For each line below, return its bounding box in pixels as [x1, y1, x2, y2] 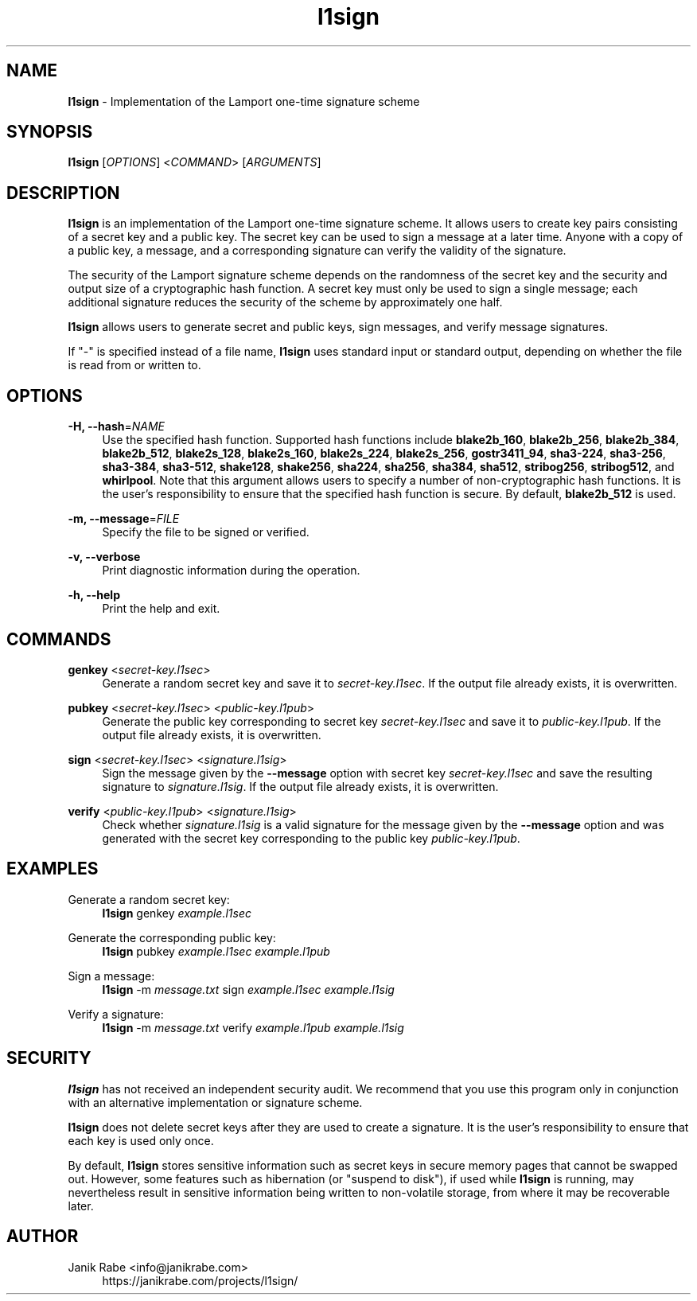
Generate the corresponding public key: [68, 930, 276, 945]
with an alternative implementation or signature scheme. [68, 1095, 363, 1109]
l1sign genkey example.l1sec [102, 906, 251, 920]
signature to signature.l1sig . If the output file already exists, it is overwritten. [102, 779, 499, 793]
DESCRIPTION [6, 182, 120, 203]
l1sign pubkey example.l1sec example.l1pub [102, 944, 330, 958]
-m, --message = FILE [68, 512, 180, 526]
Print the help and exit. [102, 602, 220, 616]
